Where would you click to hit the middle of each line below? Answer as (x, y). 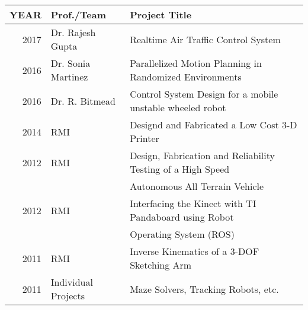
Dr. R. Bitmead (83, 101)
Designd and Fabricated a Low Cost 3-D (214, 125)
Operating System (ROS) (182, 234)
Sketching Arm (161, 265)
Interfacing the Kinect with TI (193, 203)
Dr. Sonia (70, 63)
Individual (72, 282)
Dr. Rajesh (73, 32)
